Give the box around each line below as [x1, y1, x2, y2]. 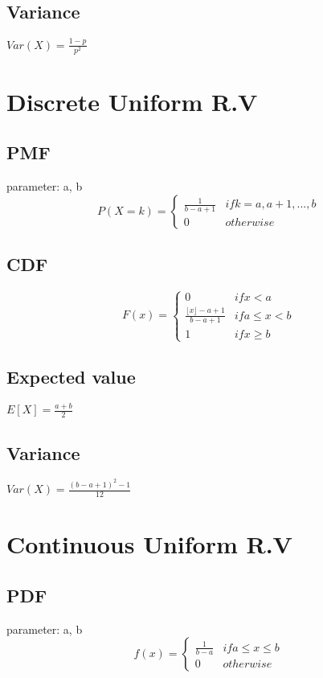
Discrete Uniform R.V [6, 84, 258, 117]
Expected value [6, 364, 136, 389]
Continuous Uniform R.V [6, 528, 292, 561]
